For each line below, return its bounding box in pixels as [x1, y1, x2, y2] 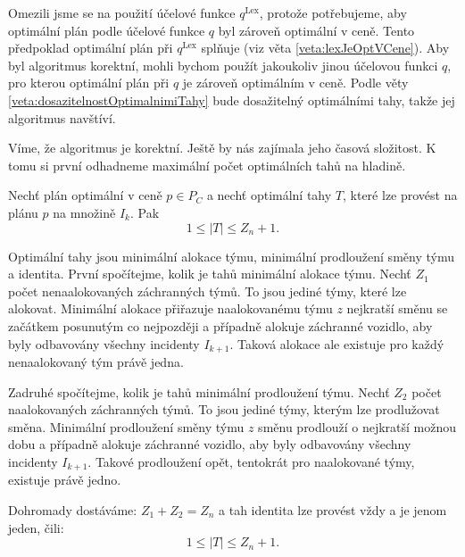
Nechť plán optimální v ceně [8, 186, 162, 204]
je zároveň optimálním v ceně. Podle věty [182, 73, 409, 92]
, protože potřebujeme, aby [259, 4, 407, 21]
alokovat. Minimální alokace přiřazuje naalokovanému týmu [8, 299, 333, 318]
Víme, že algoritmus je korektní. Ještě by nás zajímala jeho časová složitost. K [8, 138, 436, 157]
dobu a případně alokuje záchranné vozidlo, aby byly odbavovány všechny [8, 435, 411, 453]
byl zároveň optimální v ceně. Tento [218, 21, 415, 39]
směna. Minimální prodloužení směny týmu [8, 417, 245, 436]
